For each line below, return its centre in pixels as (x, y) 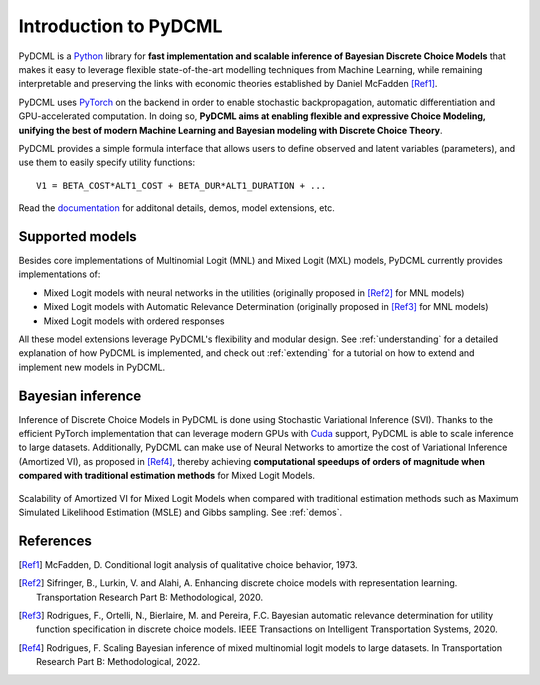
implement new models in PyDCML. (92, 367)
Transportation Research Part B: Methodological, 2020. (150, 597)
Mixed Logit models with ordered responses (134, 321)
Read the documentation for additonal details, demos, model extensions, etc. (176, 208)
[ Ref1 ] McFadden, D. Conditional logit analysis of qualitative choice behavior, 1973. (188, 564)
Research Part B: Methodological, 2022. (118, 662)
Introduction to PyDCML (120, 26)
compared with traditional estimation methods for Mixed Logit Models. (166, 476)
